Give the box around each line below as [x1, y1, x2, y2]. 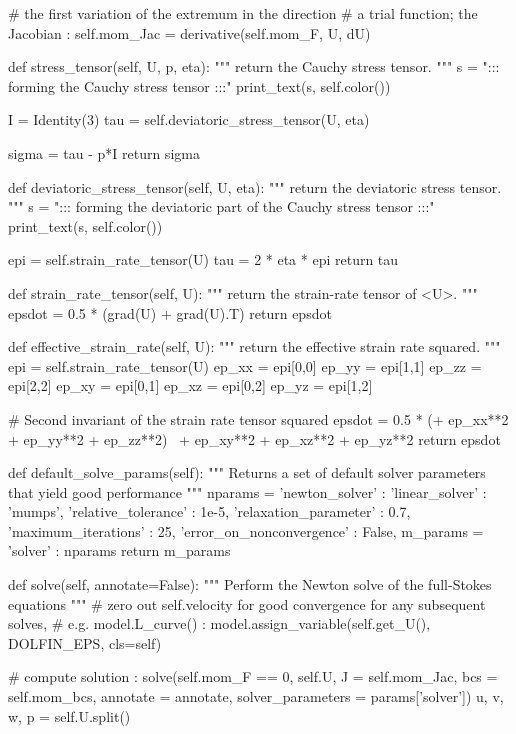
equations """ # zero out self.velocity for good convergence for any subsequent [8, 593, 486, 614]
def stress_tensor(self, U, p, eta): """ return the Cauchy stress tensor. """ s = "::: [8, 56, 500, 77]
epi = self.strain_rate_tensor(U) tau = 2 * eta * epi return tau [8, 249, 399, 270]
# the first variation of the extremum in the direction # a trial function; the [8, 3, 478, 23]
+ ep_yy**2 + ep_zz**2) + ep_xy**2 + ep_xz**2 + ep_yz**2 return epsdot [8, 428, 501, 449]
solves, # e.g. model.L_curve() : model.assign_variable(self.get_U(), [8, 613, 431, 634]
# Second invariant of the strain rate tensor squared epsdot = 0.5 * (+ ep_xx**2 [8, 408, 509, 429]
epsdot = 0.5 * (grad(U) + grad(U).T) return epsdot [8, 302, 332, 323]
